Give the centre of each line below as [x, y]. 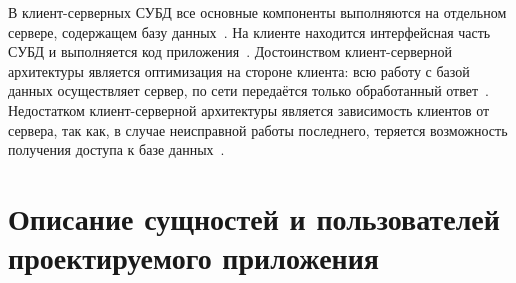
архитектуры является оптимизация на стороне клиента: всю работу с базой [239, 70]
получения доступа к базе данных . [116, 149]
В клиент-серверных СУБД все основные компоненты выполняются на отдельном [257, 12]
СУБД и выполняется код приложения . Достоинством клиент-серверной [230, 51]
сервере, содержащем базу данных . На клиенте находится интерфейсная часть [249, 31]
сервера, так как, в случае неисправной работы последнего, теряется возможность [258, 129]
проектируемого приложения [193, 257]
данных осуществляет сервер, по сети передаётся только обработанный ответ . [248, 90]
